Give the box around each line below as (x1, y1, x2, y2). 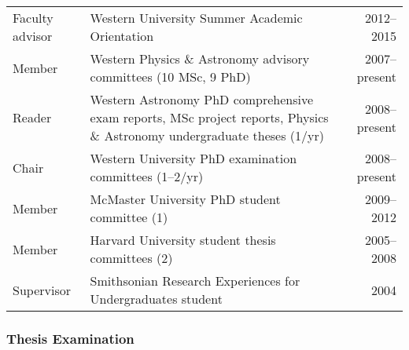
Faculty (13, 9, 53, 27)
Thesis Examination (6, 328, 134, 348)
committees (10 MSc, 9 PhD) (90, 67, 251, 86)
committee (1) (90, 208, 168, 226)
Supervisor (13, 280, 71, 299)
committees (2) (90, 249, 173, 267)
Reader (13, 108, 52, 126)
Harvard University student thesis (90, 231, 276, 249)
